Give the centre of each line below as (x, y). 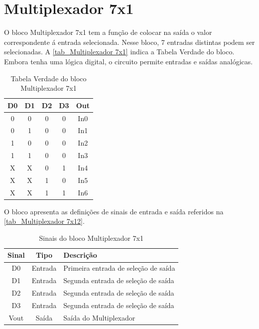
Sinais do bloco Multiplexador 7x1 (91, 238)
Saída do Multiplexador (99, 317)
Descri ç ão (80, 255)
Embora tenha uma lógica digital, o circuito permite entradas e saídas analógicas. (129, 61)
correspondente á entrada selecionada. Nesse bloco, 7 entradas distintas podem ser (129, 42)
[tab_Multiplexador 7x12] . (44, 221)
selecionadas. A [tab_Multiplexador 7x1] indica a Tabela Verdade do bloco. (119, 52)
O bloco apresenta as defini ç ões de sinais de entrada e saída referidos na (114, 211)
